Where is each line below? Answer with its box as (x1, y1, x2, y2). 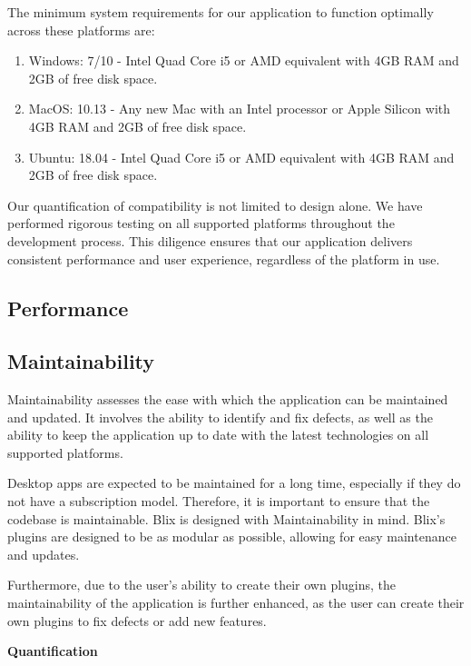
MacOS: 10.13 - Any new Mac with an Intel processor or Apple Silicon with (28, 99, 451, 118)
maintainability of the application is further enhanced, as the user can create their (7, 593, 465, 612)
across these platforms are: (7, 20, 155, 39)
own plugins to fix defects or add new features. (7, 611, 267, 630)
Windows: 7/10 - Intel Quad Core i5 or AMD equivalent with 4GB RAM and (28, 51, 459, 70)
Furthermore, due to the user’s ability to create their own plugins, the (7, 575, 397, 594)
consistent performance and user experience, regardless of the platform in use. (7, 249, 440, 268)
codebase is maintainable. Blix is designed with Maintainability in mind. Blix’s (7, 509, 446, 528)
